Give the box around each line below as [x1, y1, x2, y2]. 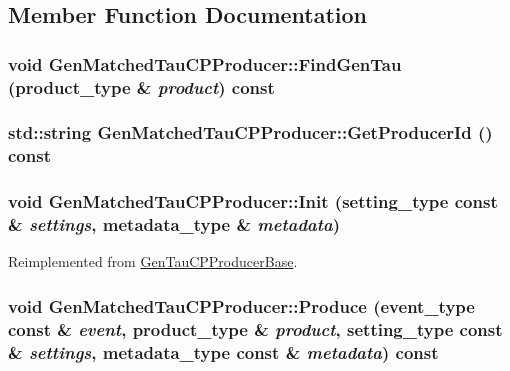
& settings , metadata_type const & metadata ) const [8, 339, 439, 364]
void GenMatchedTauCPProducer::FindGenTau [8, 51, 402, 76]
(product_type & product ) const [8, 74, 275, 99]
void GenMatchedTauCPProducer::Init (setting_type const [8, 189, 498, 214]
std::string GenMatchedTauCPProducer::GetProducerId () [8, 120, 493, 145]
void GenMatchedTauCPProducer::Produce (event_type [8, 293, 475, 318]
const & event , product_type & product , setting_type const [8, 316, 503, 341]
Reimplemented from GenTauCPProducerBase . [8, 251, 298, 272]
